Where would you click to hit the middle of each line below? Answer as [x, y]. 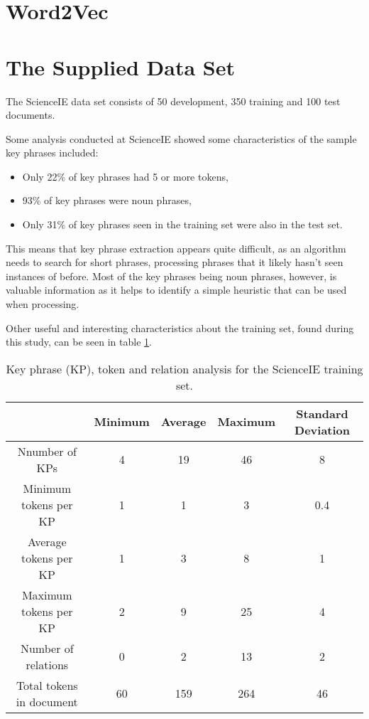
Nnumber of [47, 451]
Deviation [323, 430]
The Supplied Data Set [120, 66]
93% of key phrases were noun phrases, [107, 200]
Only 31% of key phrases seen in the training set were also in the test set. [182, 224]
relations [47, 664]
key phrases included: [52, 153]
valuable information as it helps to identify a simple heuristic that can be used [176, 290]
